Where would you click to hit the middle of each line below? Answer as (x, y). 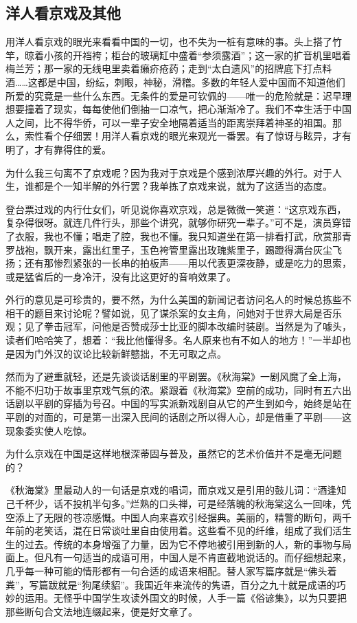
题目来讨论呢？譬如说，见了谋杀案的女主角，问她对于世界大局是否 (183, 313)
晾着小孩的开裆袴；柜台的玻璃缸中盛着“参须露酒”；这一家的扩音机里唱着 (188, 55)
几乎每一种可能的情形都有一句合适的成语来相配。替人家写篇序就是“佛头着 (171, 570)
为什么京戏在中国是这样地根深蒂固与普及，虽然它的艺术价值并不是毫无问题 (174, 453)
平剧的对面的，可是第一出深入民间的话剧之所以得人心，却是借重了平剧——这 (178, 417)
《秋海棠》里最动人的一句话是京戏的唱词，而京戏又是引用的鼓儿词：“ (162, 490)
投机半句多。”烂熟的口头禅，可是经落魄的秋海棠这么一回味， (207, 504)
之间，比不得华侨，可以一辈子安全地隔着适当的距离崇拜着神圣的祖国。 (173, 122)
